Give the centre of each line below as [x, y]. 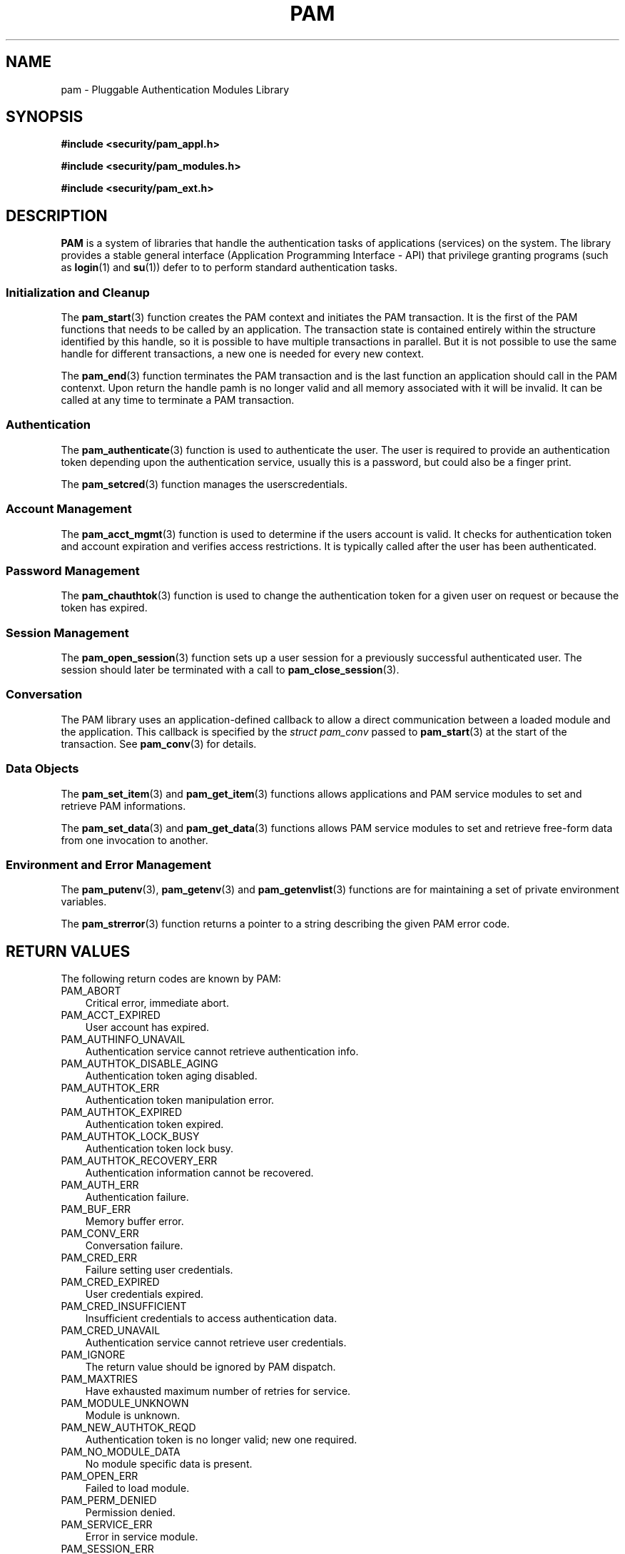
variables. [84, 902]
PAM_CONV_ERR [100, 1234]
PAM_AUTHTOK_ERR [110, 1088]
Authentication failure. [137, 1197]
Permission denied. [130, 1513]
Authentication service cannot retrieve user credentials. [216, 1343]
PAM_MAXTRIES [99, 1379]
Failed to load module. [137, 1488]
